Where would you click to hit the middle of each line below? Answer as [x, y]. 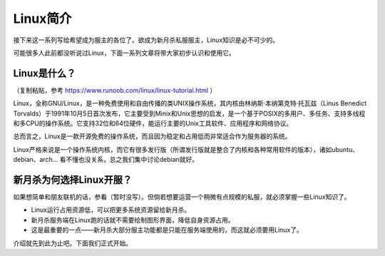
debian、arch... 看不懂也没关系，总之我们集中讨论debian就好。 [106, 160]
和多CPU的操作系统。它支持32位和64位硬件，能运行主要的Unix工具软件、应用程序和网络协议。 [153, 123]
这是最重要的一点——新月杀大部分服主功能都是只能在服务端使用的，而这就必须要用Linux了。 [167, 230]
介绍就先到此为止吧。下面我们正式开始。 [72, 243]
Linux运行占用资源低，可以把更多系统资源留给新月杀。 [111, 210]
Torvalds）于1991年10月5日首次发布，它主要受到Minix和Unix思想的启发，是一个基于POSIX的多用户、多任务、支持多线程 [189, 113]
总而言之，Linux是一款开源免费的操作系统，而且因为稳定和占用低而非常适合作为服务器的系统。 [152, 136]
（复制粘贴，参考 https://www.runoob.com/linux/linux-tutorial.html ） [115, 90]
